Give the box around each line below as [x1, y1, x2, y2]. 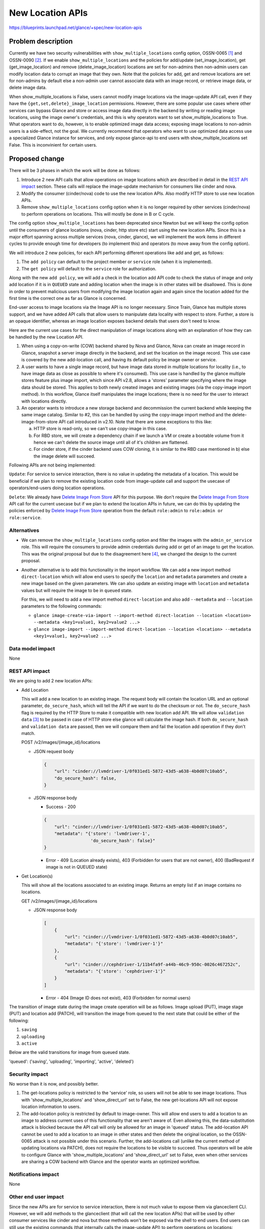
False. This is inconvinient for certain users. [9, 142, 98, 147]
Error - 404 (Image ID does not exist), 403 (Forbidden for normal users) [46, 995, 191, 1000]
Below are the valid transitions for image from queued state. [9, 1050, 130, 1055]
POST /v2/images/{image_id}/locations [21, 739, 101, 745]
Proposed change [9, 155, 65, 163]
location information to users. [21, 1104, 81, 1110]
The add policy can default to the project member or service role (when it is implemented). [21, 259, 213, 265]
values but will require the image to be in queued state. [21, 587, 132, 593]
